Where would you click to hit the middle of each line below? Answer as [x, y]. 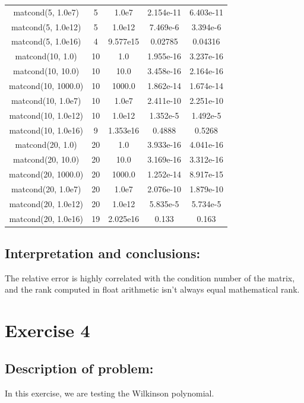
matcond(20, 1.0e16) [46, 218]
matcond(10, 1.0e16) [46, 130]
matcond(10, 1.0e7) [46, 100]
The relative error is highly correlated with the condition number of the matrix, [150, 277]
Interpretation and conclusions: [103, 253]
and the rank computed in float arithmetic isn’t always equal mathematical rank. [152, 289]
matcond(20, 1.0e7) [46, 188]
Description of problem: [79, 368]
